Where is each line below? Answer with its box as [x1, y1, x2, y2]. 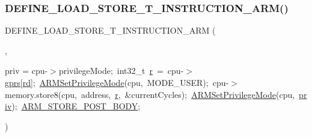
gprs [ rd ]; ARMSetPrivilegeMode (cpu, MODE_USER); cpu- [5, 76, 229, 88]
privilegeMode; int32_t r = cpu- [58, 64, 184, 77]
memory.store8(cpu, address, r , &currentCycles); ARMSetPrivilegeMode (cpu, [5, 88, 295, 100]
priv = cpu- [5, 64, 48, 77]
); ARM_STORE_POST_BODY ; [11, 100, 141, 112]
